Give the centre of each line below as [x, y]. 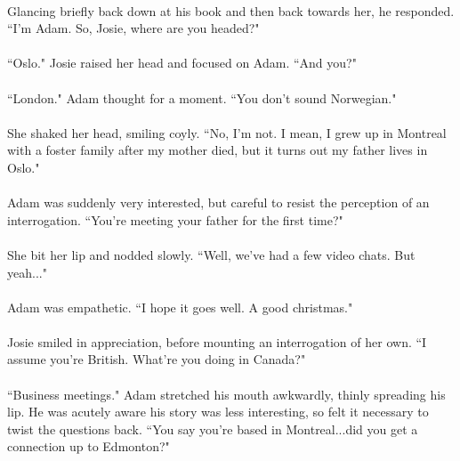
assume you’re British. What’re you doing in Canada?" [157, 359]
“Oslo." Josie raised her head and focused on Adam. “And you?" [182, 63]
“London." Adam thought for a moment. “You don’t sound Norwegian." [202, 97]
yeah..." [27, 272]
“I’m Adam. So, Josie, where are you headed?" [133, 28]
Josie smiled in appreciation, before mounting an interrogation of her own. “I [217, 341]
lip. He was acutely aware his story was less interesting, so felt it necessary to [218, 412]
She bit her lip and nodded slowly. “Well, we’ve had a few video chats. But [211, 254]
